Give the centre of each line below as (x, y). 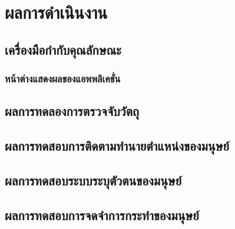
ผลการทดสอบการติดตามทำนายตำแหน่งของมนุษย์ (117, 146)
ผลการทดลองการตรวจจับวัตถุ (72, 111)
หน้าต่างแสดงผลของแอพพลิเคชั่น (63, 79)
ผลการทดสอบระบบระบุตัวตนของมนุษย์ (93, 180)
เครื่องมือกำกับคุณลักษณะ (63, 49)
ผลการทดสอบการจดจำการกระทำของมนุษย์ (102, 215)
